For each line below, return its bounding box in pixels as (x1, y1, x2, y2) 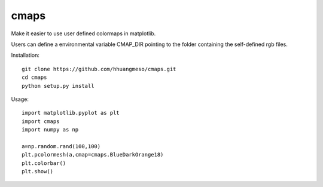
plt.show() (22, 168, 54, 175)
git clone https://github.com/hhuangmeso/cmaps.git (22, 66, 176, 72)
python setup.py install (22, 82, 95, 89)
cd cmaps (22, 74, 47, 81)
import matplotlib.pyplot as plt (22, 109, 120, 117)
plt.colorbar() (22, 160, 66, 167)
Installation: (11, 51, 40, 59)
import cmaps (22, 118, 60, 125)
